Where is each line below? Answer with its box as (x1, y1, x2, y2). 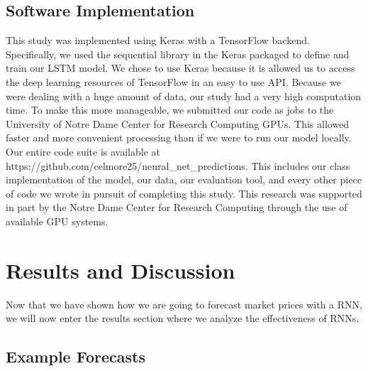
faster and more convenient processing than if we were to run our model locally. (6, 130, 352, 145)
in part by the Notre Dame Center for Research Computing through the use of (6, 200, 347, 215)
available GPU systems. (6, 213, 108, 228)
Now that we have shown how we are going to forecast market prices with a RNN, (6, 296, 362, 311)
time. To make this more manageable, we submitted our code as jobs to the (6, 102, 334, 117)
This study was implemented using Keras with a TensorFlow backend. (6, 33, 310, 48)
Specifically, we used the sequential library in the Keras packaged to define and (6, 46, 350, 61)
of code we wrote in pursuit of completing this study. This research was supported (6, 185, 362, 200)
